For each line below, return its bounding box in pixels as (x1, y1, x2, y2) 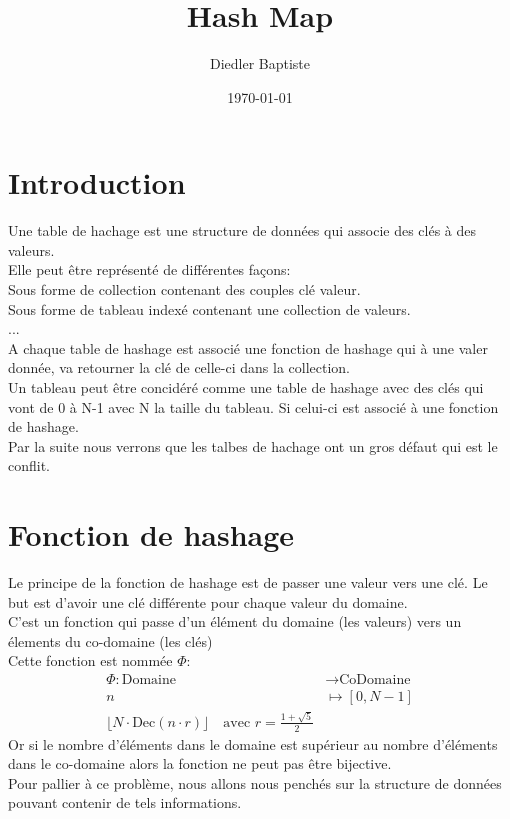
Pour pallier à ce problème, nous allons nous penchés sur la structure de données (8, 772, 502, 793)
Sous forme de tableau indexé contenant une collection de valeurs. (8, 298, 411, 319)
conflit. (8, 455, 51, 476)
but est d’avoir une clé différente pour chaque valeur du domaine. (8, 591, 408, 612)
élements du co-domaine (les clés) (8, 630, 213, 651)
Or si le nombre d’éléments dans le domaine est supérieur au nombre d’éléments (8, 733, 498, 754)
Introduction (8, 162, 186, 203)
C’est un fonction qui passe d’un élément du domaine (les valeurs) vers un (8, 611, 462, 632)
